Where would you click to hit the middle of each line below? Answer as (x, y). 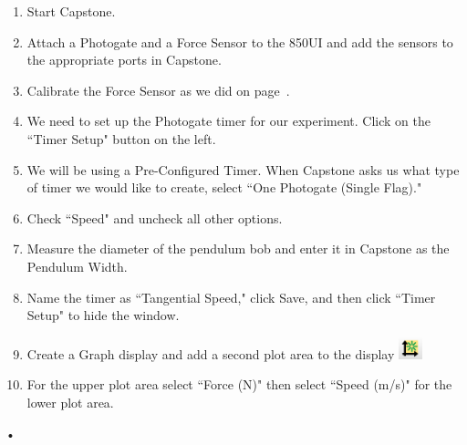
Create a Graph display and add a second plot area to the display (211, 353)
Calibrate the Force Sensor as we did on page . (158, 90)
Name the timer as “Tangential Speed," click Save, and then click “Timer (231, 297)
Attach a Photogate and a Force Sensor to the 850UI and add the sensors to (240, 41)
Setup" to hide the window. (103, 315)
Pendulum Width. (77, 266)
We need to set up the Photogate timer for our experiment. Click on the (228, 121)
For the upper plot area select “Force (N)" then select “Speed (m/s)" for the (239, 384)
